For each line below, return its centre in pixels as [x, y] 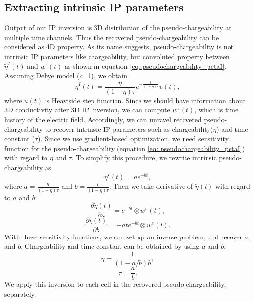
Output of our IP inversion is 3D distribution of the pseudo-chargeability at [118, 28]
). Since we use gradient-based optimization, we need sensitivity [133, 139]
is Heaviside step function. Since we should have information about [145, 100]
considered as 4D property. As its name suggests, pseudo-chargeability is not [119, 47]
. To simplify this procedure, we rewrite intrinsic [144, 158]
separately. [20, 293]
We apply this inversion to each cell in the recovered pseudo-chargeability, [115, 284]
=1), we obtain [105, 75]
